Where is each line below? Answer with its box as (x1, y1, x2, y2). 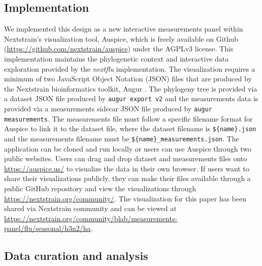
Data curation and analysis (4, 248, 148, 263)
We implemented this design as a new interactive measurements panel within (4, 23, 243, 34)
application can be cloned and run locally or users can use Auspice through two (4, 143, 251, 154)
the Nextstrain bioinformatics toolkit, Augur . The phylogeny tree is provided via (4, 83, 257, 94)
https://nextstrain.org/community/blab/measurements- (4, 213, 178, 223)
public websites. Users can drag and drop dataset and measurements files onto (4, 153, 247, 164)
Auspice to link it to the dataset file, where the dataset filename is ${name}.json (4, 123, 256, 134)
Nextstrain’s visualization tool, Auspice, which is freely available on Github (4, 33, 239, 44)
